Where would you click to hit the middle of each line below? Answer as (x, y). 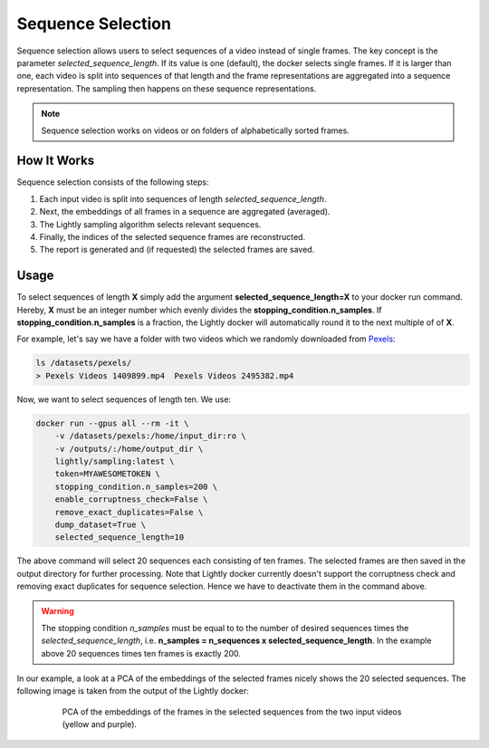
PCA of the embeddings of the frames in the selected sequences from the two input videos (232, 712)
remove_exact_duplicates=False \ (129, 512)
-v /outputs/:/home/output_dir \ (129, 449)
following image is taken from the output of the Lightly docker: (133, 691)
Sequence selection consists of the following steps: (113, 182)
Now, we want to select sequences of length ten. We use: (124, 399)
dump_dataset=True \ (101, 524)
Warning (58, 611)
